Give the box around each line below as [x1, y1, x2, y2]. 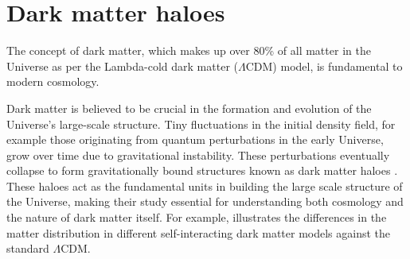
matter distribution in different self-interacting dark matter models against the [6, 224, 391, 241]
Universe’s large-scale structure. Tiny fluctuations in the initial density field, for [6, 115, 396, 132]
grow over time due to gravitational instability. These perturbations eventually [6, 146, 390, 163]
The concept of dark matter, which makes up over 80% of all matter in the [6, 42, 371, 59]
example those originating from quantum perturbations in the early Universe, [6, 131, 384, 148]
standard [6, 240, 49, 257]
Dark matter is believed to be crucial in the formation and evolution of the [6, 99, 372, 116]
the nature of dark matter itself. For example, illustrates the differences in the [6, 209, 387, 226]
